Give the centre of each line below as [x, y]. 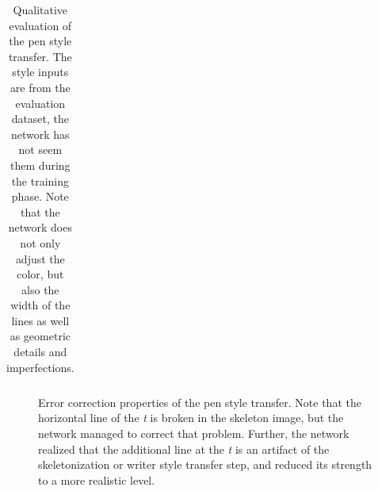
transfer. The [40, 56]
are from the [40, 87]
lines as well [40, 320]
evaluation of [40, 25]
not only [40, 242]
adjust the [40, 258]
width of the [40, 305]
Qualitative [40, 10]
